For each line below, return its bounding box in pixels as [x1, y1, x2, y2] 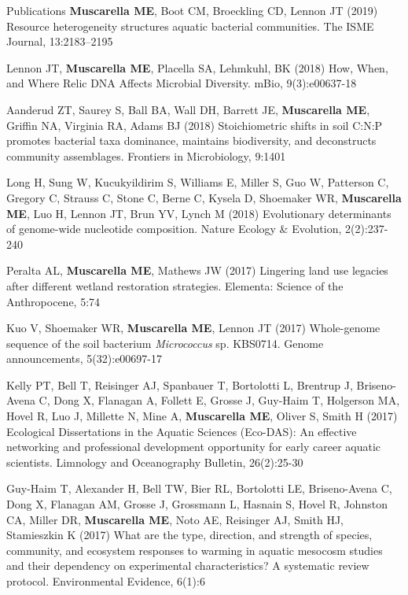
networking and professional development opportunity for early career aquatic [6, 438, 381, 455]
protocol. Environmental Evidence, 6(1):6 [6, 573, 205, 589]
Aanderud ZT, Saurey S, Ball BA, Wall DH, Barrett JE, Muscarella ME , [6, 101, 370, 117]
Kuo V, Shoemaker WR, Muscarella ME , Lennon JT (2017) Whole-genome [6, 320, 380, 336]
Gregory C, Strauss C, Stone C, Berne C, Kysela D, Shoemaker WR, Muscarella [6, 189, 402, 205]
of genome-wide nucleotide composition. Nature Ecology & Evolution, [6, 220, 342, 237]
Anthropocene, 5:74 [6, 293, 101, 309]
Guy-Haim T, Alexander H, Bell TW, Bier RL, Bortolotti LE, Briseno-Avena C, [6, 480, 392, 497]
